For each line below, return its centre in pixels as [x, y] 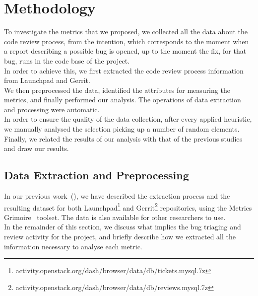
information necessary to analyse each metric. [73, 246]
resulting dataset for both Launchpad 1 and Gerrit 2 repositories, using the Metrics [128, 207]
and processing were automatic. [52, 109]
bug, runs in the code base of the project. [67, 60]
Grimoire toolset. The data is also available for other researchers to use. [115, 217]
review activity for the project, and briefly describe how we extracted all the [120, 237]
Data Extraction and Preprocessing [97, 175]
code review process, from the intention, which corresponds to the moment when [127, 41]
